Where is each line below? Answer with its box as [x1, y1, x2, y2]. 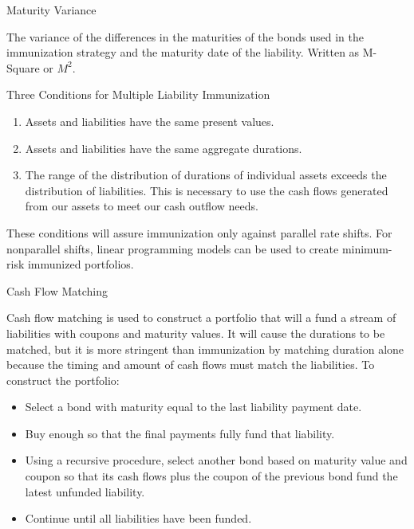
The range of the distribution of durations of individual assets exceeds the [25, 167, 387, 183]
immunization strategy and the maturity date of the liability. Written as [6, 44, 360, 61]
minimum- [341, 240, 392, 257]
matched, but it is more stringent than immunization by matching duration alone [6, 340, 404, 357]
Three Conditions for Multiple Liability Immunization [6, 86, 270, 103]
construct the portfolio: [6, 371, 120, 388]
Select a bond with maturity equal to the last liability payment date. [25, 398, 362, 415]
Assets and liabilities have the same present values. [25, 112, 274, 129]
